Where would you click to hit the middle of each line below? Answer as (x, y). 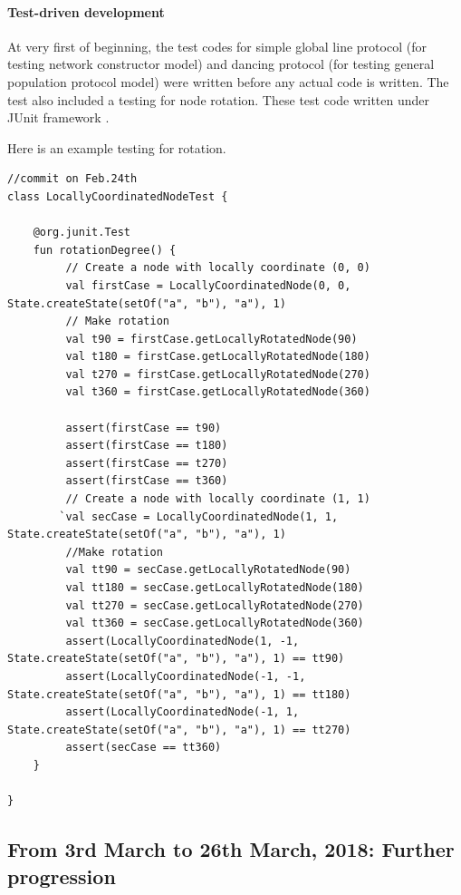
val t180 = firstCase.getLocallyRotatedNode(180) (218, 357)
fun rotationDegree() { (105, 250)
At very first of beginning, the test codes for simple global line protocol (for (217, 46)
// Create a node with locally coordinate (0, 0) (218, 268)
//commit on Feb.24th (72, 179)
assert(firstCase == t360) (147, 481)
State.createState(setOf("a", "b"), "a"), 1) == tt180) (179, 694)
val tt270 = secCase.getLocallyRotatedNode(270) (215, 605)
